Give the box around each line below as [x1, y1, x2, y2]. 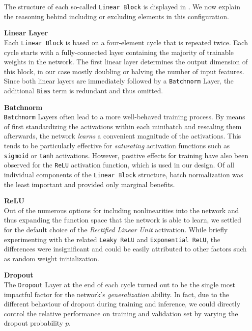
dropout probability [4, 318, 63, 328]
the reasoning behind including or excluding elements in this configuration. [4, 11, 229, 21]
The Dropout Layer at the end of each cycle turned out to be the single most [4, 279, 235, 289]
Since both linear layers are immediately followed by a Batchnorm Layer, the [4, 76, 234, 86]
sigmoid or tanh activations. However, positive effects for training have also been [4, 150, 249, 160]
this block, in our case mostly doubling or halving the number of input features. [4, 66, 244, 76]
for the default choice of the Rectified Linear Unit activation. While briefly [4, 224, 228, 234]
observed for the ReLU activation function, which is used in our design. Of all [4, 160, 234, 170]
